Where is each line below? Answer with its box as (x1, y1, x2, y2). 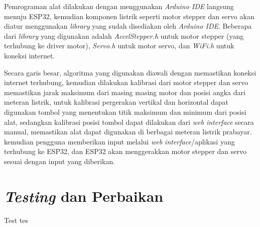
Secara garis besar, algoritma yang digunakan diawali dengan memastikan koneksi (4, 67, 256, 78)
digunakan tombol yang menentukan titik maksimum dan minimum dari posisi (4, 106, 246, 117)
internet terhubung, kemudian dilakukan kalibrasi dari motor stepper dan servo (4, 77, 248, 88)
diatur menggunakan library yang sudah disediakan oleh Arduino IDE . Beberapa (4, 21, 252, 31)
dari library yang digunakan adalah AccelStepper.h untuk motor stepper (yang (4, 30, 244, 41)
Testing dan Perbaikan (4, 185, 164, 206)
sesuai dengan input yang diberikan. (4, 156, 115, 166)
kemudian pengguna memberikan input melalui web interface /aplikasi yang (4, 136, 235, 146)
